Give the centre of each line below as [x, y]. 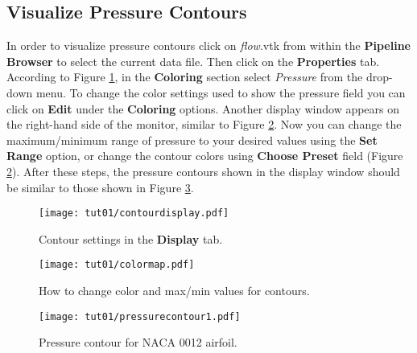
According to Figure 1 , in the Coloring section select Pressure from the [185, 77]
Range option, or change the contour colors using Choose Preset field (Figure [205, 156]
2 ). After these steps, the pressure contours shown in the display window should [203, 171]
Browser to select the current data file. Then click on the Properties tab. [193, 61]
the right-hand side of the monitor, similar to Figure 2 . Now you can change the [204, 124]
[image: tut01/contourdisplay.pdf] [134, 213]
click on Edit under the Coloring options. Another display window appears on [203, 108]
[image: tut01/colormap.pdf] [117, 265]
